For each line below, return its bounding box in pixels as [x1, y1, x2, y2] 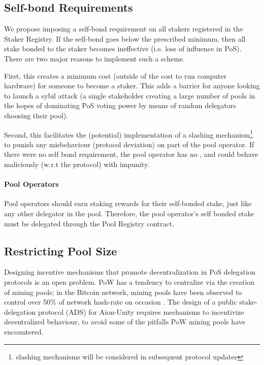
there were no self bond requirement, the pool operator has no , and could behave [4, 149, 258, 159]
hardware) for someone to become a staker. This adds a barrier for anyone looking [4, 80, 260, 91]
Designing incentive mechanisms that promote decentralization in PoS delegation [4, 267, 255, 277]
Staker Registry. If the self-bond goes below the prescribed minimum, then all [4, 33, 246, 44]
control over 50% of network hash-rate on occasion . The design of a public [4, 296, 237, 307]
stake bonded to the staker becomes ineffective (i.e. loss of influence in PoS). [4, 43, 242, 54]
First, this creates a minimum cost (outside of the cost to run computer [4, 70, 227, 81]
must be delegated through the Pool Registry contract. [4, 218, 175, 228]
